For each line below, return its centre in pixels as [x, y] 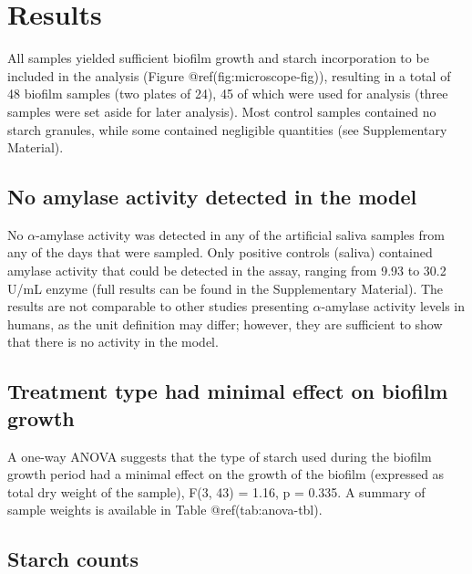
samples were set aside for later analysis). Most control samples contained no [222, 111]
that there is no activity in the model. [113, 342]
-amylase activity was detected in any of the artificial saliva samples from [240, 234]
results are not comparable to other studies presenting [158, 306]
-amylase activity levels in [393, 306]
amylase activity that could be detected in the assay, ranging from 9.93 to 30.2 [227, 271]
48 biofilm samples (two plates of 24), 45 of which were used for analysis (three [228, 94]
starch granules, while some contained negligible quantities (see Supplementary [227, 129]
